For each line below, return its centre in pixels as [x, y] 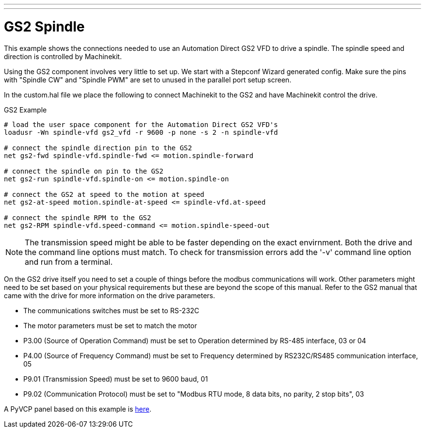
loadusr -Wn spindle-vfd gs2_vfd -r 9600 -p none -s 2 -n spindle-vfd [141, 132]
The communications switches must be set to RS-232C [111, 310]
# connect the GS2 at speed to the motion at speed [104, 194]
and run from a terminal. [69, 262]
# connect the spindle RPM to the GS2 [78, 217]
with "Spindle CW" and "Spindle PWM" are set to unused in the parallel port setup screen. [148, 80]
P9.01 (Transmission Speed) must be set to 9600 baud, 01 [116, 379]
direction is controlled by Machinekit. [63, 56]
